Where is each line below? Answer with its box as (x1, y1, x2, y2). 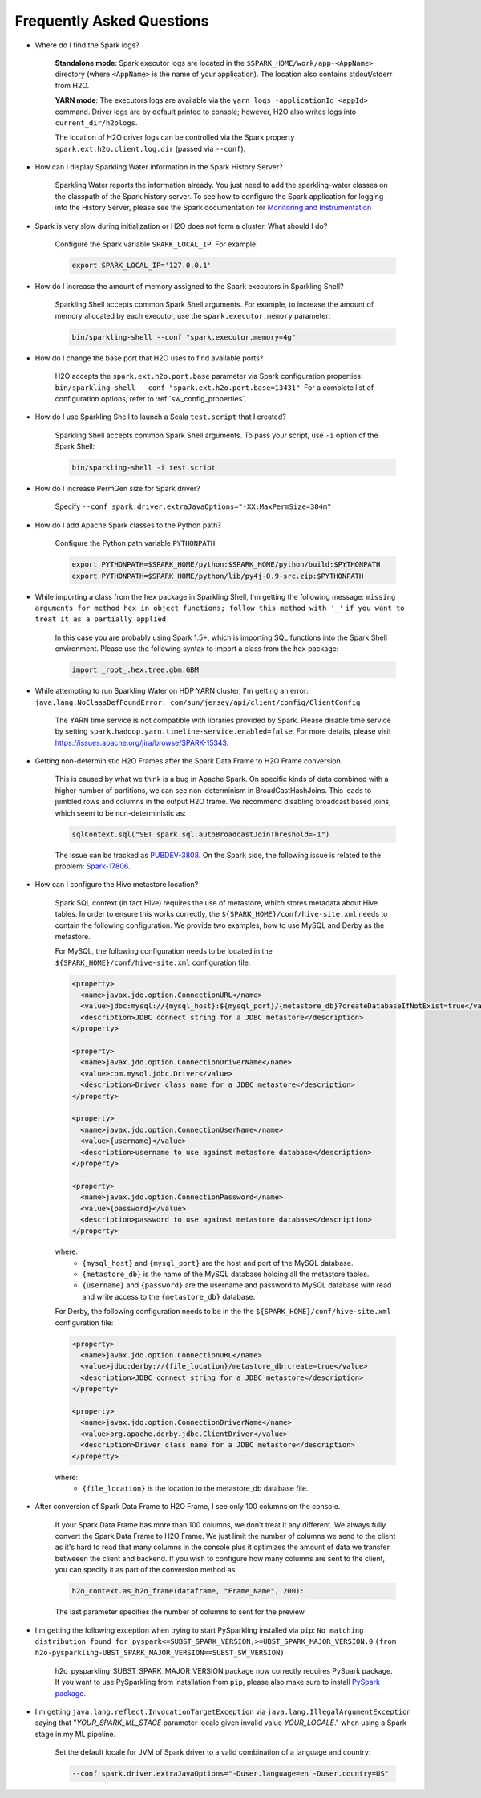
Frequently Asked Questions (14, 12, 209, 30)
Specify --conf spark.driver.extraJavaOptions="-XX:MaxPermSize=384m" (55, 502, 332, 511)
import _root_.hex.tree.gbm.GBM (71, 665, 200, 674)
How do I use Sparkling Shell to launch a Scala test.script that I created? (34, 412, 286, 421)
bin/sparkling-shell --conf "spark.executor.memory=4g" (71, 332, 297, 341)
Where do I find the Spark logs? (34, 40, 139, 50)
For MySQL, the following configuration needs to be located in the (55, 946, 273, 956)
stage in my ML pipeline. (34, 1729, 116, 1739)
